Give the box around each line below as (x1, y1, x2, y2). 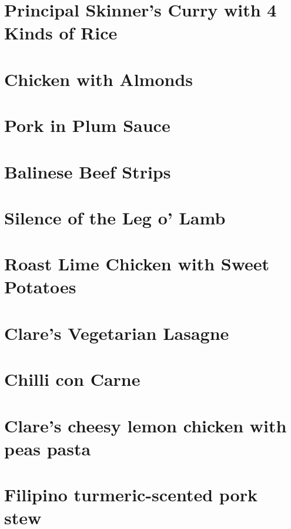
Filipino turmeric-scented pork (4, 482, 257, 507)
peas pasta (4, 436, 91, 460)
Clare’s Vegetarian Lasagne (4, 320, 229, 345)
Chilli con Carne (4, 367, 141, 391)
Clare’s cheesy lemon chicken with (4, 413, 287, 437)
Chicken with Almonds (4, 67, 193, 91)
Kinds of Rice (4, 21, 118, 45)
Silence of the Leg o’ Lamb (4, 205, 226, 229)
